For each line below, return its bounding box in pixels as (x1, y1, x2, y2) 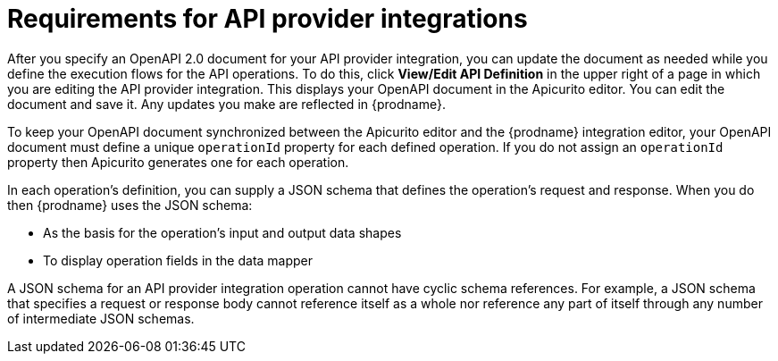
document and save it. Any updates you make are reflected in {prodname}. (7, 96, 446, 112)
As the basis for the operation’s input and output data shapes (43, 224, 402, 240)
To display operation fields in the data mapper (43, 252, 314, 268)
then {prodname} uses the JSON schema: (7, 197, 253, 213)
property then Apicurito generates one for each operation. (7, 154, 349, 170)
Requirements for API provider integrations (7, 4, 528, 34)
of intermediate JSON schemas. (7, 310, 195, 326)
